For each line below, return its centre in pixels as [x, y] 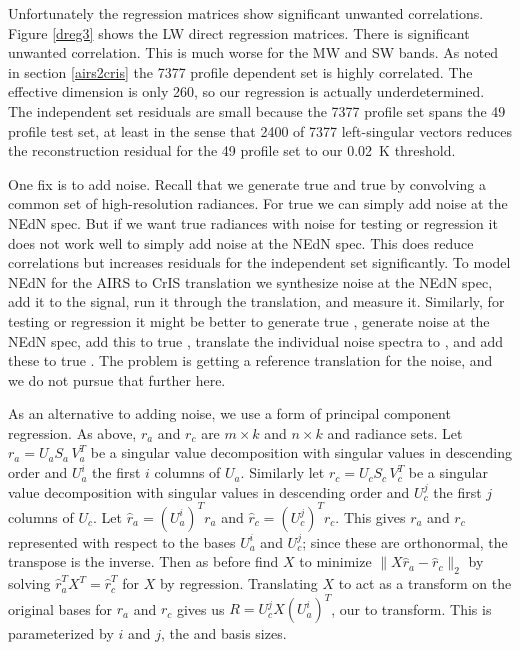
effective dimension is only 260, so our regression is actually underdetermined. [246, 91]
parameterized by [61, 633]
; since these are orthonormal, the [405, 541]
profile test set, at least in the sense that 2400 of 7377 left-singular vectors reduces [260, 130]
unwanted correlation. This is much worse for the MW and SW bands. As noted [253, 52]
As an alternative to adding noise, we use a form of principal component [229, 413]
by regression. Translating [238, 583]
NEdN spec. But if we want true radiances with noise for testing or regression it [253, 222]
